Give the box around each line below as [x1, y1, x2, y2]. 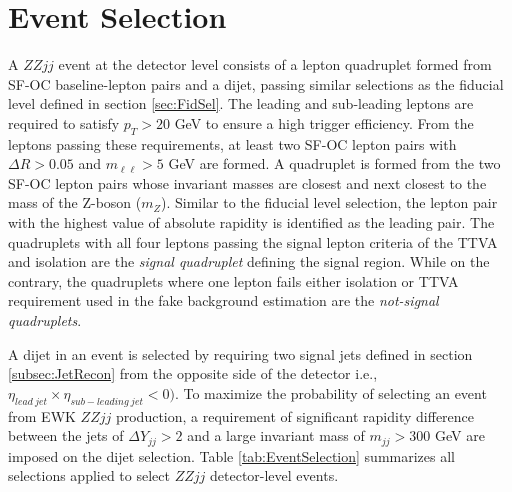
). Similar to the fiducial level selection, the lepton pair [161, 192, 498, 213]
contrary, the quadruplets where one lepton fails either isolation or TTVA [8, 270, 459, 291]
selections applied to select [8, 465, 170, 486]
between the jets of [8, 425, 124, 446]
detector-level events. [210, 465, 339, 486]
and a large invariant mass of [187, 425, 365, 446]
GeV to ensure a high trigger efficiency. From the [174, 112, 474, 133]
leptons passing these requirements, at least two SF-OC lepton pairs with [8, 133, 457, 154]
